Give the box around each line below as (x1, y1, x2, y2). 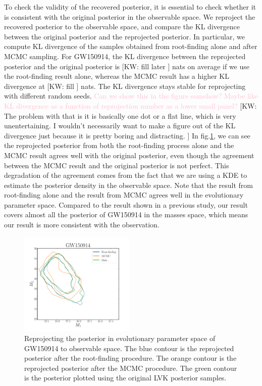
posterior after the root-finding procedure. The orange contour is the (24, 353, 237, 363)
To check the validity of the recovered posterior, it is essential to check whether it (4, 2, 256, 12)
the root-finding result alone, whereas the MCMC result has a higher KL (4, 71, 229, 81)
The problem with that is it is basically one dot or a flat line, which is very (4, 110, 236, 121)
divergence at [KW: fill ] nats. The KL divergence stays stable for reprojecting (4, 80, 246, 91)
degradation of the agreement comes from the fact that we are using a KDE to (4, 170, 247, 180)
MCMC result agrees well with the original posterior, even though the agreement (4, 150, 254, 160)
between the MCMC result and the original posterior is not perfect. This (4, 160, 229, 170)
